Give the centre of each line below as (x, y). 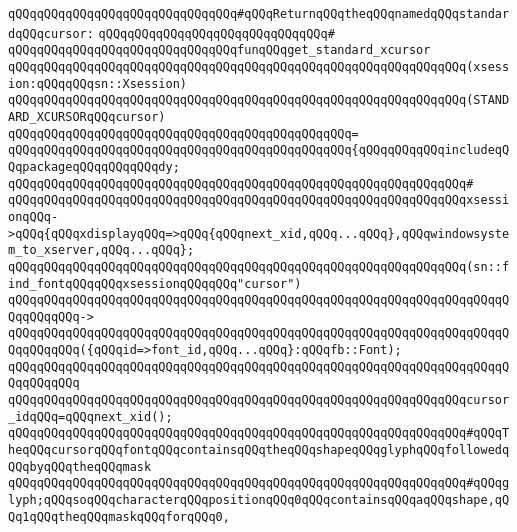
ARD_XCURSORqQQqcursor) (87, 116)
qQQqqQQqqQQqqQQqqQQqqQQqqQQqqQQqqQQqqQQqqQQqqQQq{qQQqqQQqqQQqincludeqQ (259, 150)
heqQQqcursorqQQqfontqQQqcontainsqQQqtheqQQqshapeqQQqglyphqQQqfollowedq (259, 450)
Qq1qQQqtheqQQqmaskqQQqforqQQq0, (119, 516)
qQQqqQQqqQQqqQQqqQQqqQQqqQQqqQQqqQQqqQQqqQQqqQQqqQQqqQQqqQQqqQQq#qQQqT (259, 433)
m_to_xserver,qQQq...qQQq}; (101, 250)
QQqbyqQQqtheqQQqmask (80, 466)
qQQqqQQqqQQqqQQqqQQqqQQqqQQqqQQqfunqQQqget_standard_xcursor (219, 50)
